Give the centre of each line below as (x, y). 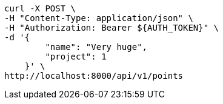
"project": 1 (76, 57)
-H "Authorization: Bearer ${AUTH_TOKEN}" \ (112, 28)
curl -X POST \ (40, 8)
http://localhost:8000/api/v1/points (94, 76)
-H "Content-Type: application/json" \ (99, 18)
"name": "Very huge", (96, 47)
